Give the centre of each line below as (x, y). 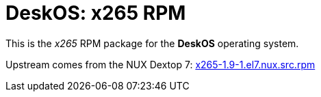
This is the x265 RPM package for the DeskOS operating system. (152, 43)
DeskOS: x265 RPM (96, 13)
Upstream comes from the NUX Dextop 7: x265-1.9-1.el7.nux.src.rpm (160, 64)
